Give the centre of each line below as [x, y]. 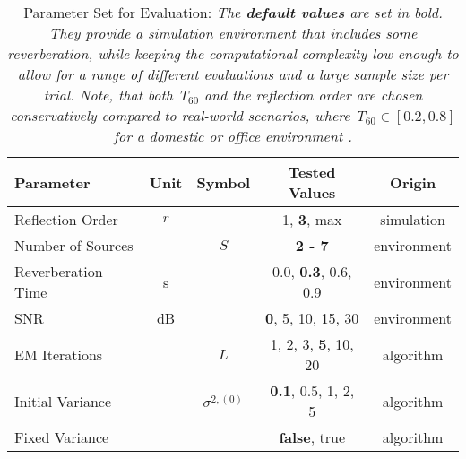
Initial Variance [63, 401]
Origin [413, 182]
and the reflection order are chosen [313, 95]
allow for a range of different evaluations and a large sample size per [233, 74]
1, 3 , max [312, 219]
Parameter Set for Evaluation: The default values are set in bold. [233, 12]
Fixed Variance [62, 437]
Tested [312, 172]
